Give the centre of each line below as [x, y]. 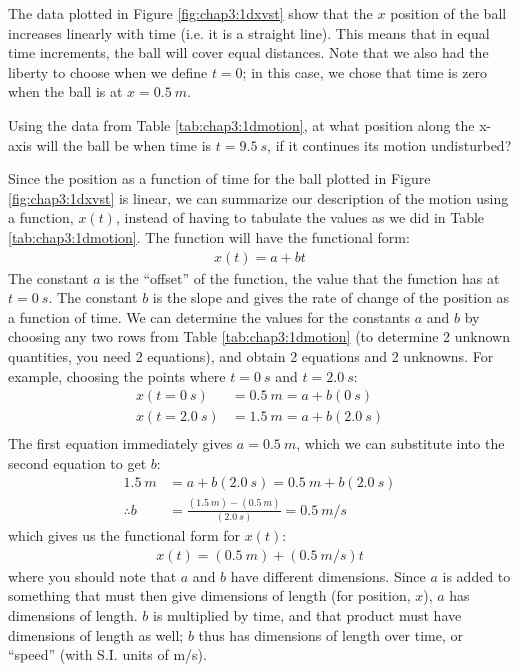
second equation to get [77, 462]
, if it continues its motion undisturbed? [389, 144]
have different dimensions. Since [328, 575]
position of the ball [448, 13]
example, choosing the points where [117, 375]
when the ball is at [65, 91]
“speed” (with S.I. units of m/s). [107, 654]
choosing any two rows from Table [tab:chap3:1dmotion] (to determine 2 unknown [259, 336]
